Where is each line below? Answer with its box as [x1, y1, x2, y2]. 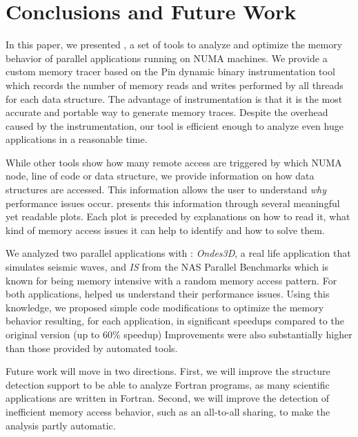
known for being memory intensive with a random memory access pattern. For [6, 273, 337, 287]
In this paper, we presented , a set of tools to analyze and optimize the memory [6, 37, 343, 52]
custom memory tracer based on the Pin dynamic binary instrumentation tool [6, 64, 335, 79]
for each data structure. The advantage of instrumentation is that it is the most [6, 91, 343, 106]
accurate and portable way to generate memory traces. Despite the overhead [6, 105, 328, 119]
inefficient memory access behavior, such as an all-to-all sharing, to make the [6, 404, 330, 418]
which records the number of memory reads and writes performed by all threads [6, 77, 344, 92]
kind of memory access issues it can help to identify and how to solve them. [6, 222, 325, 237]
